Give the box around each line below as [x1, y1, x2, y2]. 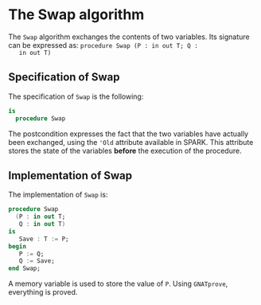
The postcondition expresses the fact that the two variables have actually [8, 129, 249, 139]
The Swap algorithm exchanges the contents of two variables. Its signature [8, 32, 250, 41]
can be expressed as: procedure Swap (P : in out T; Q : [8, 40, 199, 49]
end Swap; [8, 264, 41, 272]
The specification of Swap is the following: [8, 92, 144, 101]
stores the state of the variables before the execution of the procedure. [8, 146, 242, 155]
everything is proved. [8, 287, 78, 297]
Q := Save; [18, 257, 56, 265]
